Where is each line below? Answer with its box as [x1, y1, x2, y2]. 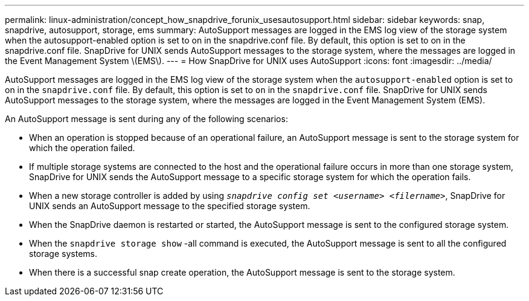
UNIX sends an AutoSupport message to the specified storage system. [29, 201, 310, 211]
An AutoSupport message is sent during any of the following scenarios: [5, 114, 288, 124]
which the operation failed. [29, 143, 135, 153]
